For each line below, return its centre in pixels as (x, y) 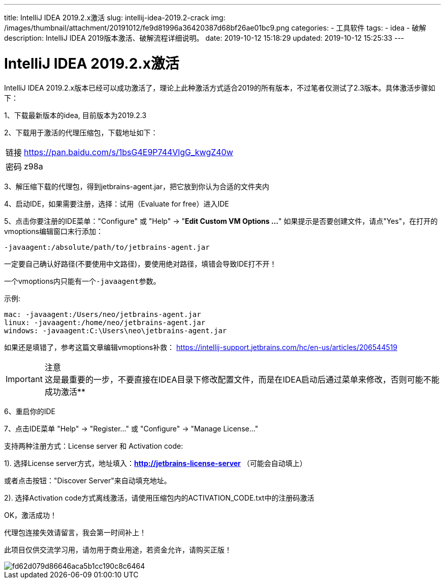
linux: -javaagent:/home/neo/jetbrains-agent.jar (105, 322)
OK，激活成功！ (31, 515)
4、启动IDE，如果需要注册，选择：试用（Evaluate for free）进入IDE (117, 203)
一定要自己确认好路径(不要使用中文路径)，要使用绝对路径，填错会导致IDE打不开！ (140, 264)
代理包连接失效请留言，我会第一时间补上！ (75, 532)
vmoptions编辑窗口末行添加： (54, 231)
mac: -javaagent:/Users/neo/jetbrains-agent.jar (103, 314)
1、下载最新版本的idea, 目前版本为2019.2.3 (75, 115)
